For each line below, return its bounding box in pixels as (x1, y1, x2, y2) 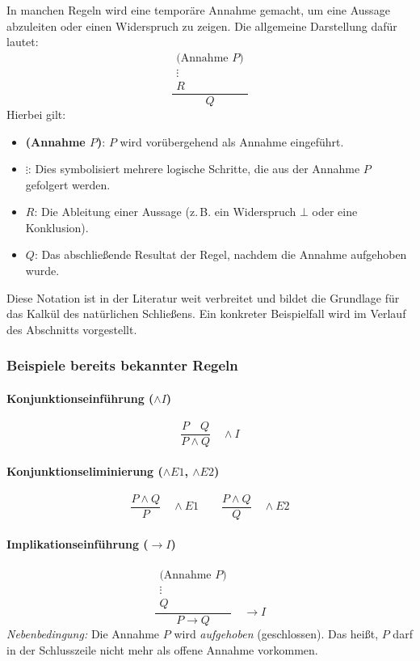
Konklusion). (25, 218, 89, 235)
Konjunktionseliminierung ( (6, 462, 163, 479)
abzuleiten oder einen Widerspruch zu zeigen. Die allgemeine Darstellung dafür (6, 17, 397, 34)
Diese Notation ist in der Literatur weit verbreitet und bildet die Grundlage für (6, 289, 400, 306)
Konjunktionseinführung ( (6, 389, 154, 406)
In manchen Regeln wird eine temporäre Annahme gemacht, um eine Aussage (6, 2, 390, 18)
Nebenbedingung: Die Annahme (6, 625, 160, 642)
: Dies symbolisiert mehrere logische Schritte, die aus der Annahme (27, 160, 360, 177)
